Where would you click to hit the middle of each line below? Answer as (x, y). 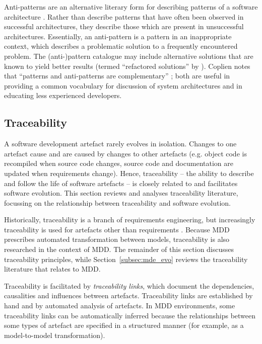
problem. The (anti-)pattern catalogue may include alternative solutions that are (129, 56)
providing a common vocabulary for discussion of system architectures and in (123, 85)
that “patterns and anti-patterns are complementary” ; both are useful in (117, 76)
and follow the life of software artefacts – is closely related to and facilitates (121, 183)
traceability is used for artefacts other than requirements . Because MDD (117, 229)
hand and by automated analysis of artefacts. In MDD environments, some (120, 306)
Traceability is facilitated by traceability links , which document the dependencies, (129, 285)
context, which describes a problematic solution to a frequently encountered (121, 46)
